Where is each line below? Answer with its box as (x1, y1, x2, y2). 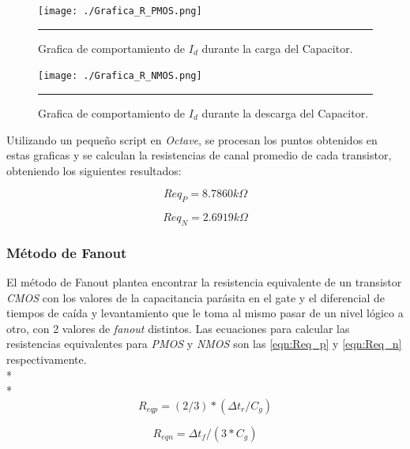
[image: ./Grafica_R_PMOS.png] (38, 6, 202, 17)
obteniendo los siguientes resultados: (6, 162, 182, 178)
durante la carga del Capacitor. (201, 39, 353, 56)
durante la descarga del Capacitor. (201, 104, 369, 121)
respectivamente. (6, 351, 87, 368)
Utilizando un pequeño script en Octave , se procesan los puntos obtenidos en (6, 131, 378, 148)
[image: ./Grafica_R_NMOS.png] (38, 70, 202, 82)
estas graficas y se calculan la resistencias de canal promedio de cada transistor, (6, 147, 392, 163)
